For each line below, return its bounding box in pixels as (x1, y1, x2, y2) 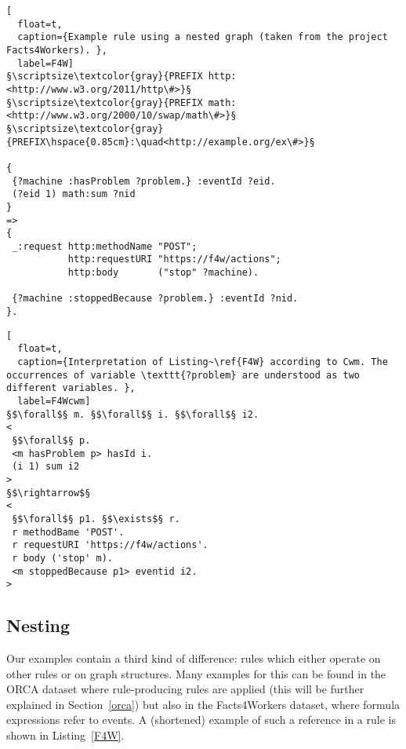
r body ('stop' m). (12, 552, 114, 564)
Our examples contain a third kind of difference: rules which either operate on (6, 650, 381, 667)
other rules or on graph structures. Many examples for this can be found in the (6, 665, 386, 681)
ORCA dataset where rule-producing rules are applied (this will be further (6, 681, 364, 697)
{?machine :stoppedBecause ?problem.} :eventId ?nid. (12, 293, 299, 305)
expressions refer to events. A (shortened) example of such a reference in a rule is (6, 711, 396, 728)
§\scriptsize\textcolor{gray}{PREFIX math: (6, 97, 237, 108)
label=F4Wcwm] (17, 396, 91, 407)
